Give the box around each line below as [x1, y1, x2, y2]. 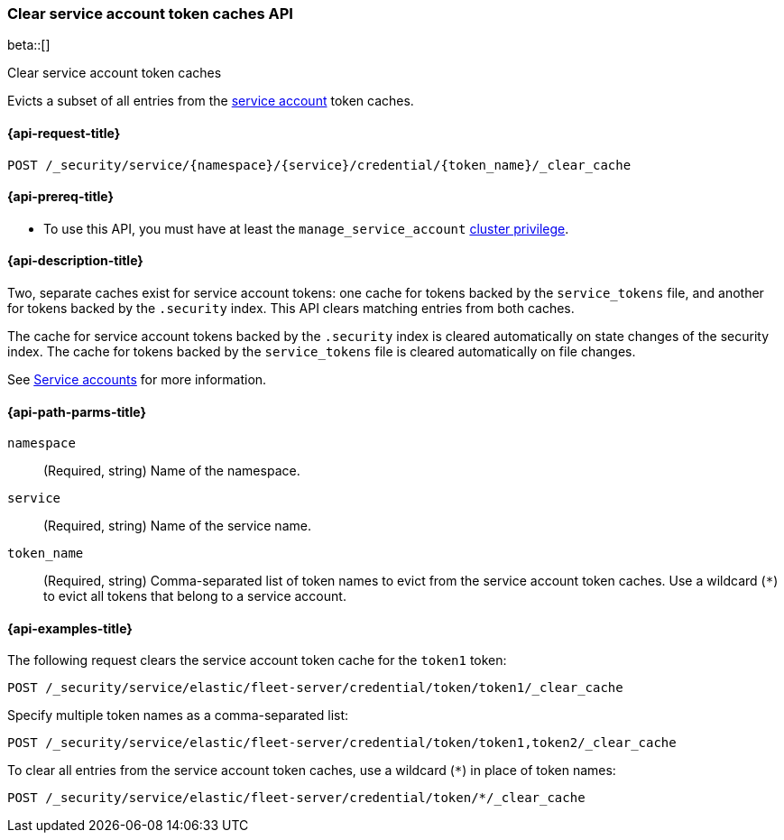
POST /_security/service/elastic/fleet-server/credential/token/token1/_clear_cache [7, 680, 623, 696]
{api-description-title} [7, 253, 143, 269]
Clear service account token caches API [7, 5, 293, 23]
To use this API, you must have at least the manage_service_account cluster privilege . [43, 220, 569, 236]
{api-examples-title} [7, 620, 133, 636]
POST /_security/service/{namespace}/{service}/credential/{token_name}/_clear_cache [7, 157, 632, 172]
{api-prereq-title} [7, 189, 115, 205]
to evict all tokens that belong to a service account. [43, 588, 346, 605]
